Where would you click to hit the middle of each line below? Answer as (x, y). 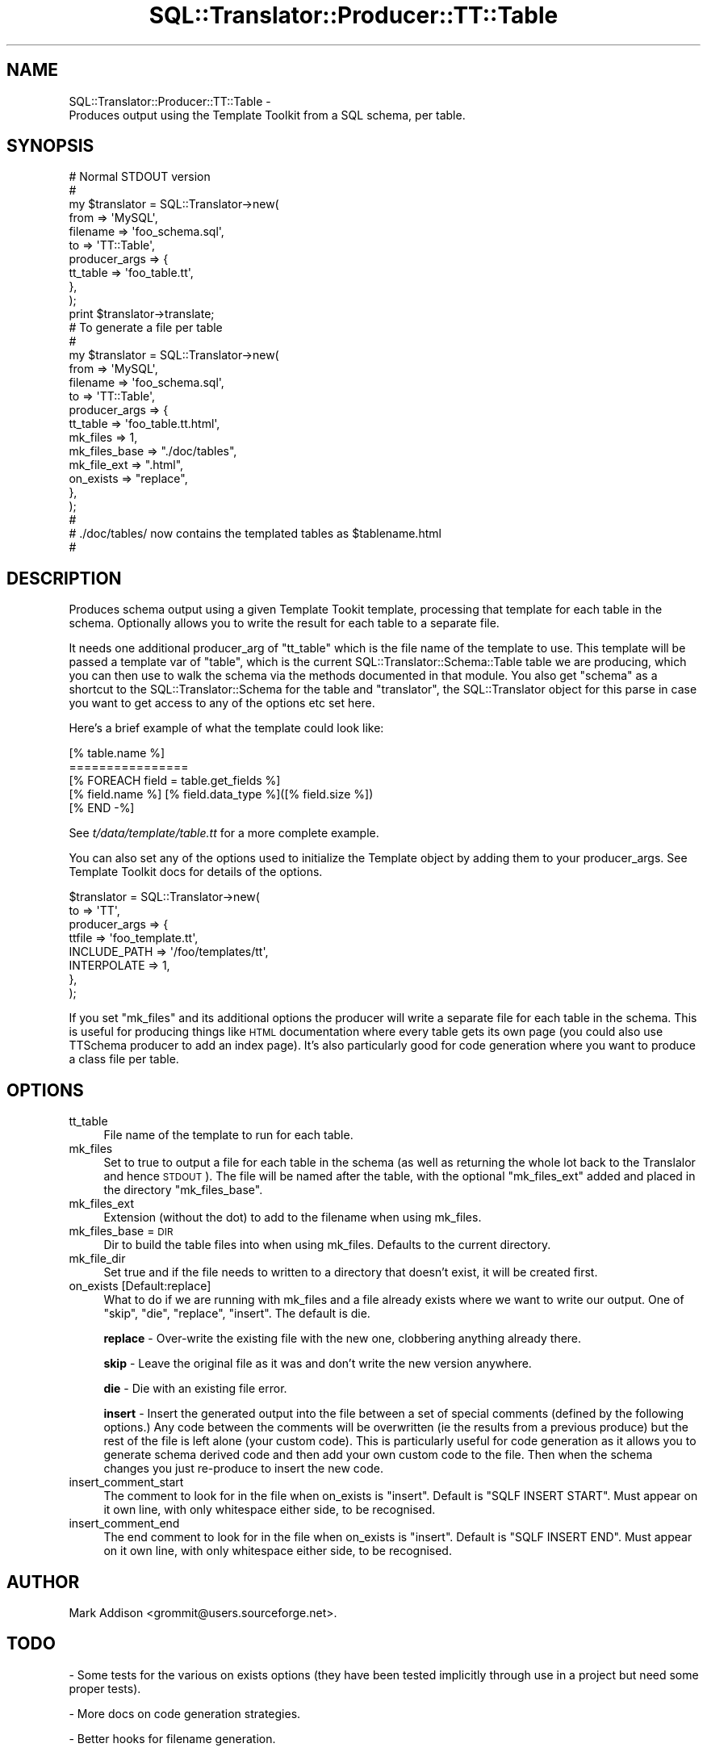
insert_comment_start (126, 1482)
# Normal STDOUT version (140, 177)
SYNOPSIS (50, 146)
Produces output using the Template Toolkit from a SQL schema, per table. (267, 115)
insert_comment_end (124, 1524)
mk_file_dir (97, 1259)
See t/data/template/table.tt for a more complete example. (224, 833)
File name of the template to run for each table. (228, 1135)
